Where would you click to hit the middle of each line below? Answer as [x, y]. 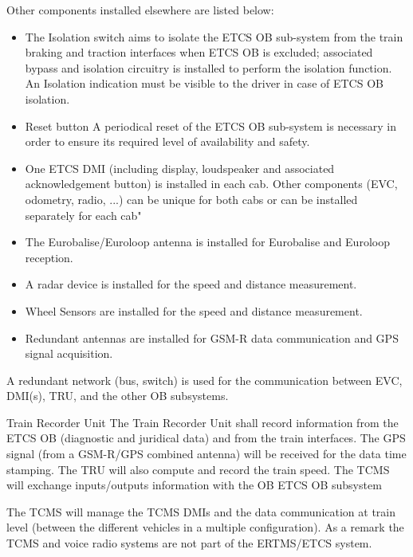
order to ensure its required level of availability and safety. [167, 141]
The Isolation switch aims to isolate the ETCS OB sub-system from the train [214, 36]
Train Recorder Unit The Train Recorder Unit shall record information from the [203, 422]
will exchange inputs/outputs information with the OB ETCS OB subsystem [194, 485]
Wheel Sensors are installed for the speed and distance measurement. [194, 310]
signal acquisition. [69, 353]
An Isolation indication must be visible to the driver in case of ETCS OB [204, 83]
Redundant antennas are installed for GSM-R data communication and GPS [212, 337]
